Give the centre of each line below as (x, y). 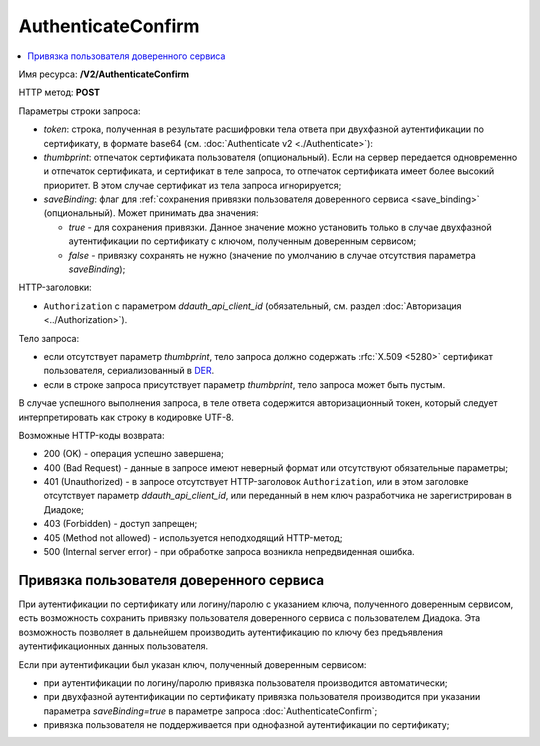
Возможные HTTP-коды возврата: (91, 435)
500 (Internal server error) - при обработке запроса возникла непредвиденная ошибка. (229, 552)
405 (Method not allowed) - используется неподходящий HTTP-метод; (193, 537)
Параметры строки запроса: (79, 111)
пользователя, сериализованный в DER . (129, 371)
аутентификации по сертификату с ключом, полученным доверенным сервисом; (242, 241)
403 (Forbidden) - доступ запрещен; (120, 524)
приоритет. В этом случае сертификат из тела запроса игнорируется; (192, 185)
